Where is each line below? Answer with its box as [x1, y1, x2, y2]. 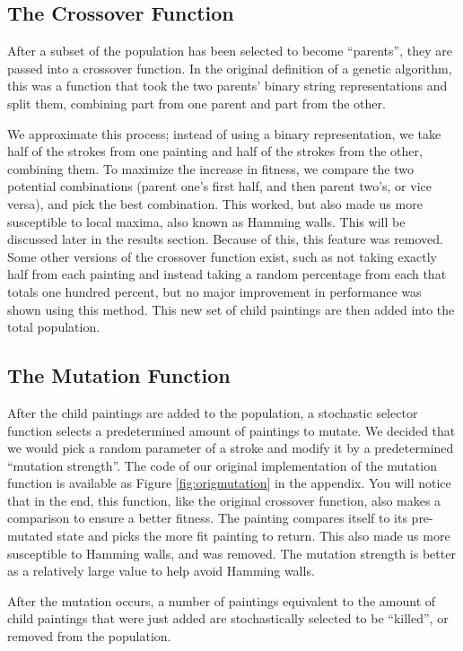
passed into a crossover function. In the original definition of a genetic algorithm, [7, 58, 452, 77]
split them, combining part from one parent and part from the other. [7, 93, 386, 112]
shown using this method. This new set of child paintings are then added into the [7, 299, 455, 318]
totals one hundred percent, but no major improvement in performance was [7, 282, 422, 300]
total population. [7, 317, 100, 336]
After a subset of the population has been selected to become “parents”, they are [7, 41, 452, 60]
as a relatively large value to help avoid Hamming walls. [7, 561, 315, 580]
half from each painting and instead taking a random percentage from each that [7, 265, 447, 283]
